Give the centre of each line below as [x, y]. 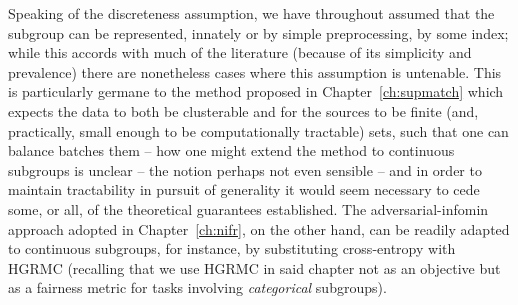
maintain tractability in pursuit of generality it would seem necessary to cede [244, 189]
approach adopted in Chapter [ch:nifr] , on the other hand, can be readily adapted [259, 228]
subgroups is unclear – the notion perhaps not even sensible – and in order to [245, 169]
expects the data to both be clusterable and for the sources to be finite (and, [243, 110]
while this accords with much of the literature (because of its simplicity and [240, 52]
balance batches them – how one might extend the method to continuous [231, 150]
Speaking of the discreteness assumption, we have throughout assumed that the [251, 13]
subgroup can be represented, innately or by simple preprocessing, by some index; [258, 32]
